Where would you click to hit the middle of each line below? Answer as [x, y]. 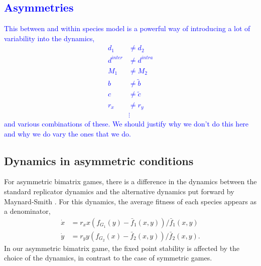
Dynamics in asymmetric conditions [99, 160]
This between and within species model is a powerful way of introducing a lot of [127, 28]
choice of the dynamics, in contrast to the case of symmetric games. [108, 258]
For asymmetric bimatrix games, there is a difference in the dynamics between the [130, 181]
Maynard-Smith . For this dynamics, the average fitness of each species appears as [130, 201]
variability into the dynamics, [49, 38]
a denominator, [27, 211]
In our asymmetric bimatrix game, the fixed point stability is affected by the [122, 248]
